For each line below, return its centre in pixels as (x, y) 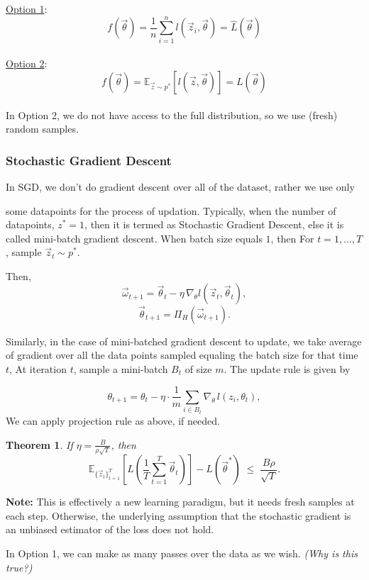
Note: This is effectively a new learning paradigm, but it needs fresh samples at (180, 502)
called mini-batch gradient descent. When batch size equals (134, 238)
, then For (292, 238)
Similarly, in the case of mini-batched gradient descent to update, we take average (184, 341)
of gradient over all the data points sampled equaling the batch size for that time (182, 355)
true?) (19, 567)
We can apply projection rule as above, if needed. (113, 420)
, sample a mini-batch (121, 368)
